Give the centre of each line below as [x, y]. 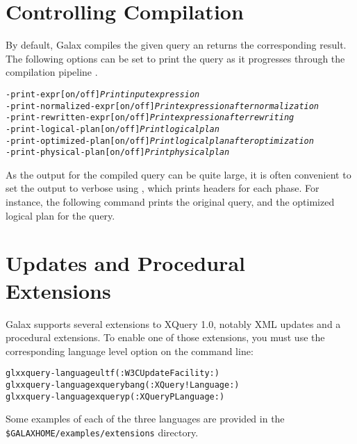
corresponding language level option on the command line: [130, 351]
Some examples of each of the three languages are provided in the [145, 419]
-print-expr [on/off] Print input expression [103, 94]
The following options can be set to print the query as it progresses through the [175, 58]
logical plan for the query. [60, 215]
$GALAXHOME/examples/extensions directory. [102, 432]
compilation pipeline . [52, 72]
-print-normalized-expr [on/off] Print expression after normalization [163, 106]
